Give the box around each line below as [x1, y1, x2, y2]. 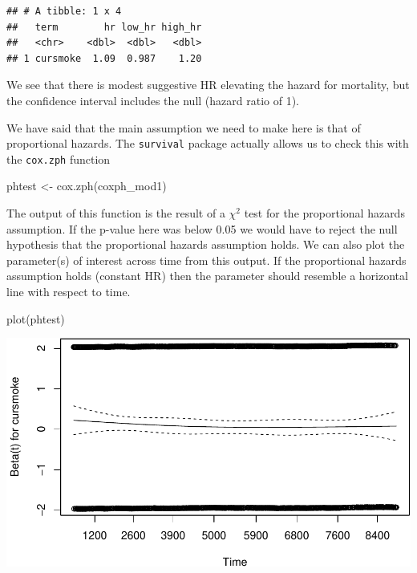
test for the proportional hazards [244, 205, 405, 221]
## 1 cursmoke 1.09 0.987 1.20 [6, 52, 202, 64]
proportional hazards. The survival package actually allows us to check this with [6, 135, 409, 152]
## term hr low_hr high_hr [6, 21, 202, 33]
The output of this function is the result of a [6, 205, 225, 221]
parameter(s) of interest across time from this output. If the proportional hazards [6, 251, 407, 268]
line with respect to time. [6, 283, 131, 300]
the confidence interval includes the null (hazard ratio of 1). [6, 91, 299, 108]
